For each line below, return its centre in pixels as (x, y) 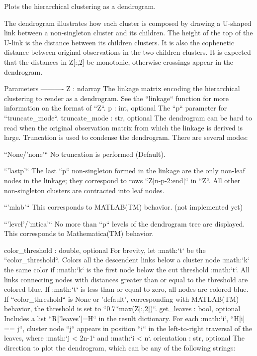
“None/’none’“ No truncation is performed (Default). (85, 154)
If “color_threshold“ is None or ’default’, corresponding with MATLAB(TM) (122, 298)
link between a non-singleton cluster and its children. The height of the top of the (128, 33)
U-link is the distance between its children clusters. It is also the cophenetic (119, 42)
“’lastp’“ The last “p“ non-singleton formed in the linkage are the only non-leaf (125, 171)
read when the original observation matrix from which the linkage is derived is (123, 127)
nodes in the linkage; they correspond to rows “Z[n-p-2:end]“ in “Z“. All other (122, 180)
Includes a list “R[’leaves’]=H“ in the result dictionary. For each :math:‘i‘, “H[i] (125, 318)
